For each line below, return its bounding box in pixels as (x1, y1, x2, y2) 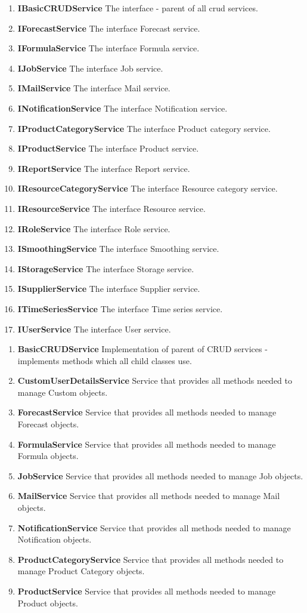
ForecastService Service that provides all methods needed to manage (17, 406, 277, 418)
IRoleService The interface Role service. (17, 222, 170, 235)
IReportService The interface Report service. (17, 162, 190, 174)
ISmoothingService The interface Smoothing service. (17, 242, 219, 255)
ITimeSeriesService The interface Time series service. (17, 302, 223, 315)
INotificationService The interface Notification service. (17, 101, 228, 114)
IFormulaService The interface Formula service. (17, 42, 200, 54)
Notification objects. (17, 533, 92, 546)
